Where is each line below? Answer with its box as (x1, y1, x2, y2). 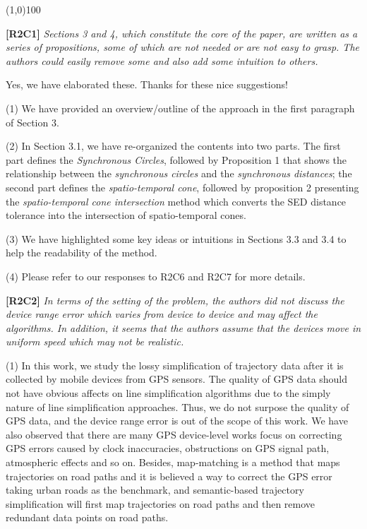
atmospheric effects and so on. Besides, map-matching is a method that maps (6, 455, 340, 470)
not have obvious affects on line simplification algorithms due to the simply (6, 386, 331, 400)
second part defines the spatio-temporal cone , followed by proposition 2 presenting (6, 179, 359, 194)
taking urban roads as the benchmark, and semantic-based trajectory (6, 482, 304, 497)
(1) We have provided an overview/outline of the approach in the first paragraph (6, 100, 355, 115)
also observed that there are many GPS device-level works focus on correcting (6, 427, 342, 441)
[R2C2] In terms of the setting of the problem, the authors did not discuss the (6, 292, 344, 307)
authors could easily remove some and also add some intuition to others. (6, 53, 318, 68)
